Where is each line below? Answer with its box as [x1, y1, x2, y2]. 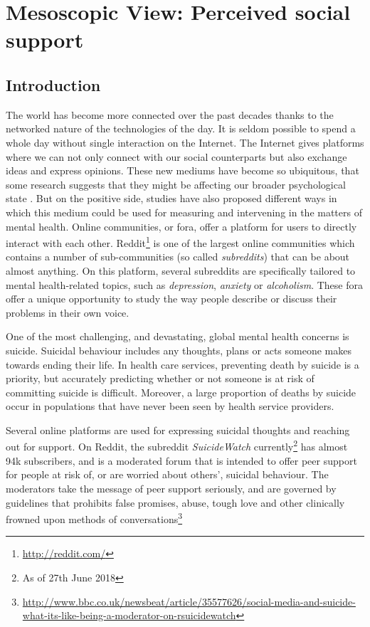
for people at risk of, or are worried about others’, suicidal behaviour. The [6, 467, 329, 482]
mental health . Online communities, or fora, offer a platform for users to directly [6, 218, 357, 233]
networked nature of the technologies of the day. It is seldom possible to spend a [6, 121, 356, 136]
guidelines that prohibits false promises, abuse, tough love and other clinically [6, 495, 345, 510]
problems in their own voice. [6, 305, 129, 320]
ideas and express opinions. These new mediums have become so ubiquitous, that [6, 163, 359, 178]
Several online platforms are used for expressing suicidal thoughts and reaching [6, 422, 350, 437]
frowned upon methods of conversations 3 [6, 510, 183, 526]
